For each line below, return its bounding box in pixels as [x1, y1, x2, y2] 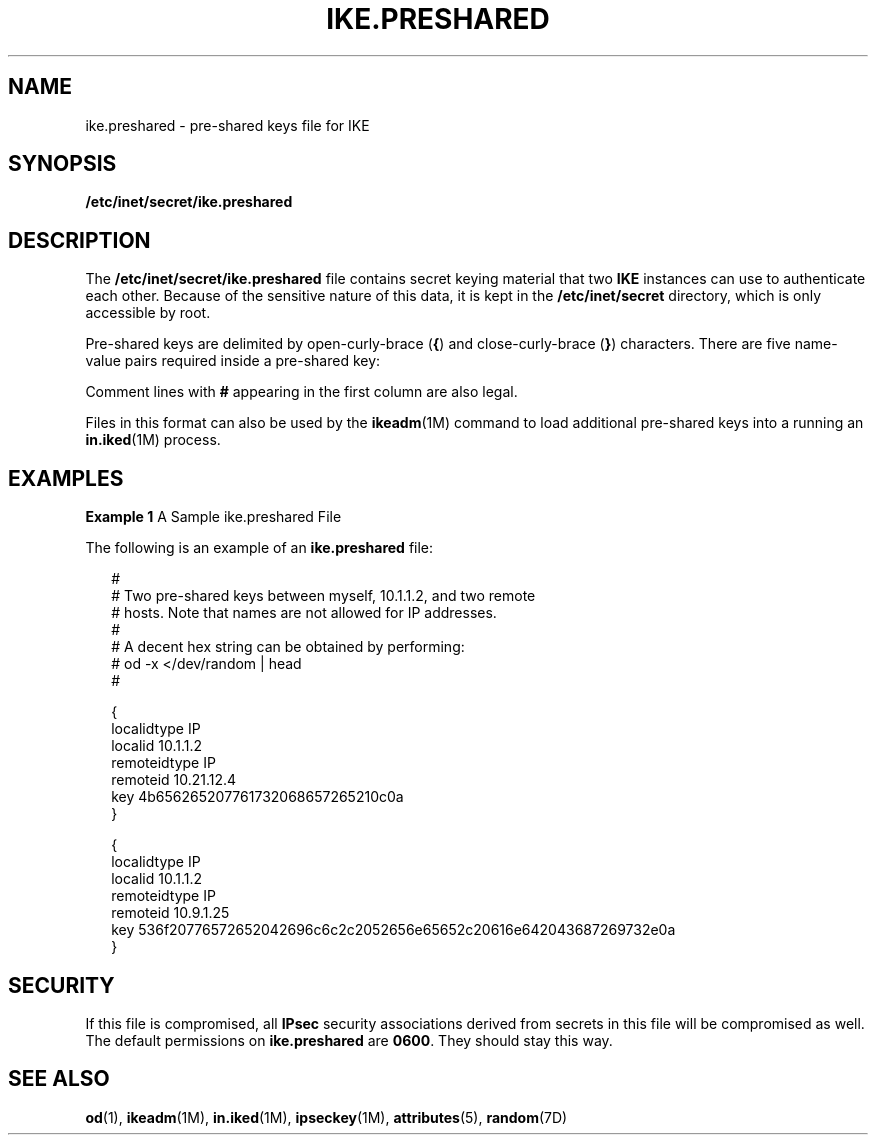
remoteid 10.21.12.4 [111, 771, 237, 789]
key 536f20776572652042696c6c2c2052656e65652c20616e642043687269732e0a [111, 921, 676, 939]
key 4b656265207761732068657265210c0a [111, 788, 404, 806]
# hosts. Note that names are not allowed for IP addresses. [111, 604, 497, 622]
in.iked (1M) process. [85, 431, 221, 449]
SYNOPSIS [8, 151, 117, 177]
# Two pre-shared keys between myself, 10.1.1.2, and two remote [111, 587, 536, 605]
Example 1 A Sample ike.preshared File [85, 508, 342, 526]
